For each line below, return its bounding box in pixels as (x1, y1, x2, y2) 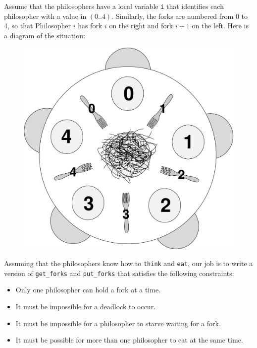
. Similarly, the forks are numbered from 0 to (111, 10, 248, 21)
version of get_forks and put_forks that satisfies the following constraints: (4, 268, 234, 278)
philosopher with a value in (4, 10, 87, 21)
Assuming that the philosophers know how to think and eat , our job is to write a (4, 258, 253, 269)
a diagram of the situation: (4, 30, 85, 40)
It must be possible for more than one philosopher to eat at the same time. (15, 335, 243, 345)
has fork (78, 20, 103, 31)
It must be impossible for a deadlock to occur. (15, 301, 156, 311)
